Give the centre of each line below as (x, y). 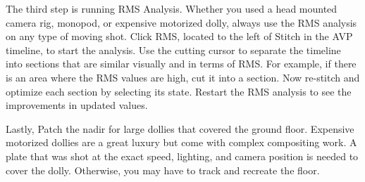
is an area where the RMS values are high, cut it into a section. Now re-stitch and (183, 77)
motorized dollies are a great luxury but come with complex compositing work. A (181, 142)
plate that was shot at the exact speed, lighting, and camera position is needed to (182, 156)
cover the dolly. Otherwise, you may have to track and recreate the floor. (163, 170)
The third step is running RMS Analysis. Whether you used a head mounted (172, 8)
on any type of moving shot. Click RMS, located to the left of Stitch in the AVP (179, 36)
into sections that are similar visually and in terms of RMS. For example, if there (181, 64)
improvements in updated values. (77, 105)
